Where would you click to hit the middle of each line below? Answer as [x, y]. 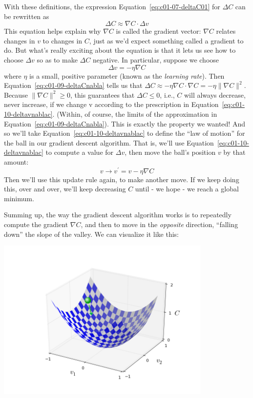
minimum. [19, 198]
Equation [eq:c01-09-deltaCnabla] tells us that [73, 85]
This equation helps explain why [53, 31]
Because [16, 94]
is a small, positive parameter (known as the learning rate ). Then [127, 75]
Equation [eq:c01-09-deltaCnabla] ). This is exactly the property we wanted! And [125, 123]
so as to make [57, 59]
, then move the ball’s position [170, 152]
